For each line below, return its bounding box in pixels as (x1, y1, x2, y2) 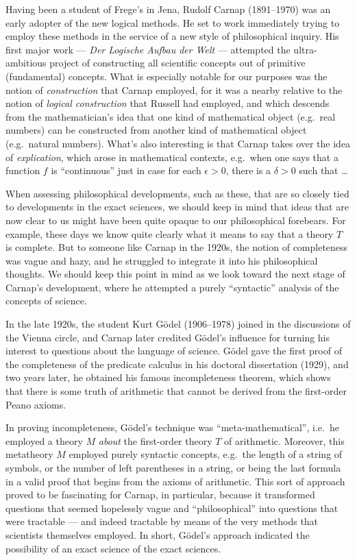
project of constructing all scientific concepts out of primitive (49, 56, 306, 70)
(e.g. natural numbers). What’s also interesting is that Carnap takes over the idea (5, 136, 351, 150)
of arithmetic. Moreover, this (224, 433, 345, 448)
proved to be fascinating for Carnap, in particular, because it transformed (5, 487, 315, 502)
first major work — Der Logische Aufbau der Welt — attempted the (5, 42, 291, 56)
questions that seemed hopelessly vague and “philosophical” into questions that (5, 500, 338, 515)
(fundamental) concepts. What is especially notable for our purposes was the (5, 69, 328, 83)
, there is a (225, 163, 271, 178)
